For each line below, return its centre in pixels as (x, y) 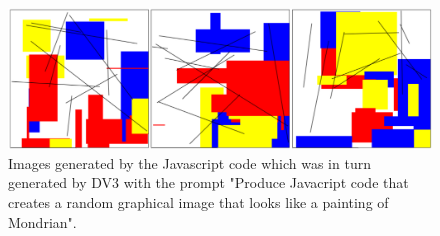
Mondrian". (42, 221)
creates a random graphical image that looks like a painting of (198, 201)
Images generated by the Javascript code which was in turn (189, 162)
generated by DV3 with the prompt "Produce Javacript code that (208, 182)
